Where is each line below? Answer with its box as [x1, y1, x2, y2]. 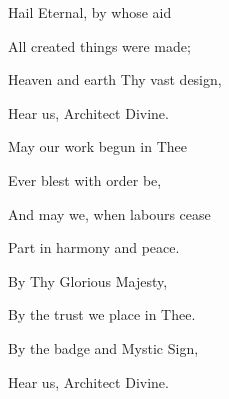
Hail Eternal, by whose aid [8, 2, 172, 22]
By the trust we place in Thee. [8, 304, 196, 325]
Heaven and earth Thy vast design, [8, 69, 222, 90]
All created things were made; [8, 35, 191, 56]
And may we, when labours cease [8, 203, 211, 224]
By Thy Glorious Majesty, [8, 270, 168, 291]
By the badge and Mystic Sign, [8, 337, 199, 358]
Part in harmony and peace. [8, 237, 180, 258]
